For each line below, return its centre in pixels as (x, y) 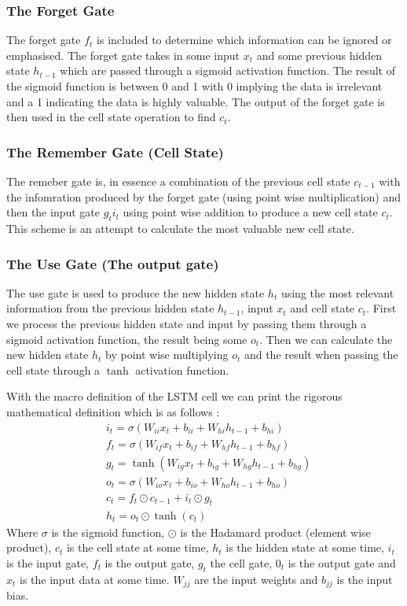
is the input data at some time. (95, 579)
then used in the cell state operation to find (111, 117)
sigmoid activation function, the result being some (127, 339)
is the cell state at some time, (137, 547)
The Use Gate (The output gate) (113, 263)
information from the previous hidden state (110, 308)
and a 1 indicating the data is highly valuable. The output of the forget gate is (196, 101)
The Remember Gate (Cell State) (115, 151)
